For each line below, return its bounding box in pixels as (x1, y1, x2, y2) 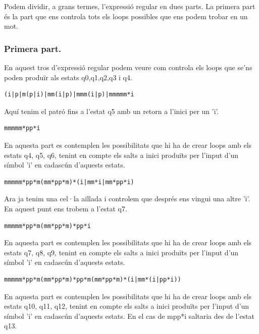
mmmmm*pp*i (4, 125, 40, 132)
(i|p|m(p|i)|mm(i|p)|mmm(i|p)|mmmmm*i (4, 91, 134, 98)
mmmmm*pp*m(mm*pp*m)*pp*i (4, 222, 91, 230)
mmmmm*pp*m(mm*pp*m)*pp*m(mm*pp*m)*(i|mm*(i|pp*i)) (4, 275, 181, 283)
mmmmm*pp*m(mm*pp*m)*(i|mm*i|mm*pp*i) (4, 178, 134, 186)
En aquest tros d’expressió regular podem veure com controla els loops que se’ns (4, 62, 252, 72)
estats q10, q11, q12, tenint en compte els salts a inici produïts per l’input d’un (4, 301, 249, 311)
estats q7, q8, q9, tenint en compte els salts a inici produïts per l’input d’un (4, 247, 239, 257)
